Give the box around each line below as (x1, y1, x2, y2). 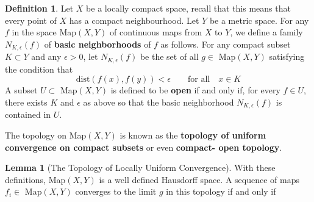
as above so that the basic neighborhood (83, 95, 234, 108)
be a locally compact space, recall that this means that (86, 2, 291, 14)
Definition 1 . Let (5, 2, 74, 14)
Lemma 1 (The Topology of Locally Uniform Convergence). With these (5, 161, 276, 174)
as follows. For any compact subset (160, 37, 291, 50)
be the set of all (140, 50, 199, 63)
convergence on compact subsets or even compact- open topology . (5, 140, 282, 153)
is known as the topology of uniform (120, 128, 266, 141)
